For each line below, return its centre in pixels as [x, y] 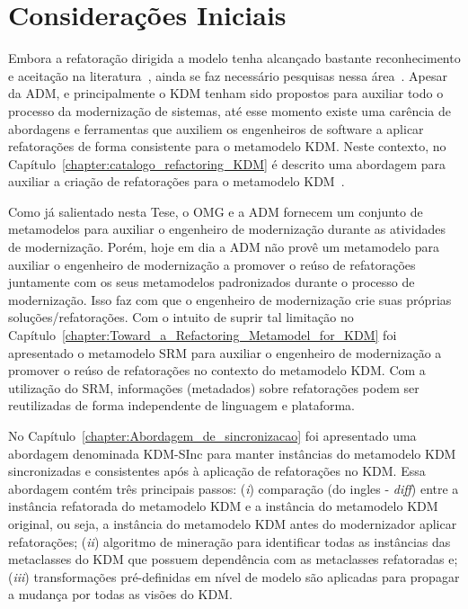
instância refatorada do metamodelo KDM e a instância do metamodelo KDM [223, 506]
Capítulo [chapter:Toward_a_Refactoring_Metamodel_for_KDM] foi [203, 335]
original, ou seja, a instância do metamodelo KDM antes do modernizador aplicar [233, 523]
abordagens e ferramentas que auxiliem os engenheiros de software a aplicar [216, 128]
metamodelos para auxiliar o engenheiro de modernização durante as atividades [227, 229]
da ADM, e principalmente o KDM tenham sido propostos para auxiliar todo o [226, 93]
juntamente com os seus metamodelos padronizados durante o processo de [212, 282]
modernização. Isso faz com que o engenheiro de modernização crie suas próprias [230, 299]
